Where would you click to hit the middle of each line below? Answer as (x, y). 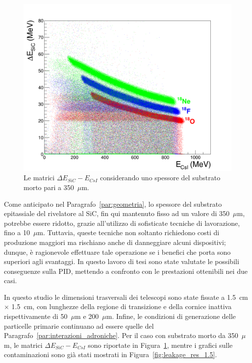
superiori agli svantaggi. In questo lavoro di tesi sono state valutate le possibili (122, 261)
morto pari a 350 (49, 187)
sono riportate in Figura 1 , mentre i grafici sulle (160, 345)
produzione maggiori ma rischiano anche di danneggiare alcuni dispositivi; (115, 242)
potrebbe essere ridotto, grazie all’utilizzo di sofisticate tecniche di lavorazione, (122, 223)
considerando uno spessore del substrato (160, 178)
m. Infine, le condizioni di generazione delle (171, 316)
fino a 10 (17, 232)
